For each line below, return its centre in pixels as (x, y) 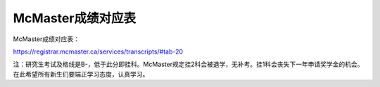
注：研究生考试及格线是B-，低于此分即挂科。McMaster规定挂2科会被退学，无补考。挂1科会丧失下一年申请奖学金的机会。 (188, 64)
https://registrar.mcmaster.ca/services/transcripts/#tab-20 (98, 52)
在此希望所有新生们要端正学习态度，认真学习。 (81, 74)
